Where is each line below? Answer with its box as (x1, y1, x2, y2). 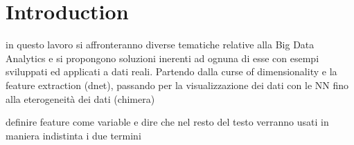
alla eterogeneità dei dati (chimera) (6, 91, 155, 106)
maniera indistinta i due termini (6, 128, 141, 142)
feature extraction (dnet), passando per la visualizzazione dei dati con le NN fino (6, 77, 349, 92)
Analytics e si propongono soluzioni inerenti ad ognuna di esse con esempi (6, 50, 319, 65)
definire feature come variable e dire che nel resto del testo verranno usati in (6, 115, 329, 129)
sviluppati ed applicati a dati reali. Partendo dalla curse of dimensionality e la (6, 64, 337, 79)
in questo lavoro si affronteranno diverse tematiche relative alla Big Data (6, 37, 315, 52)
